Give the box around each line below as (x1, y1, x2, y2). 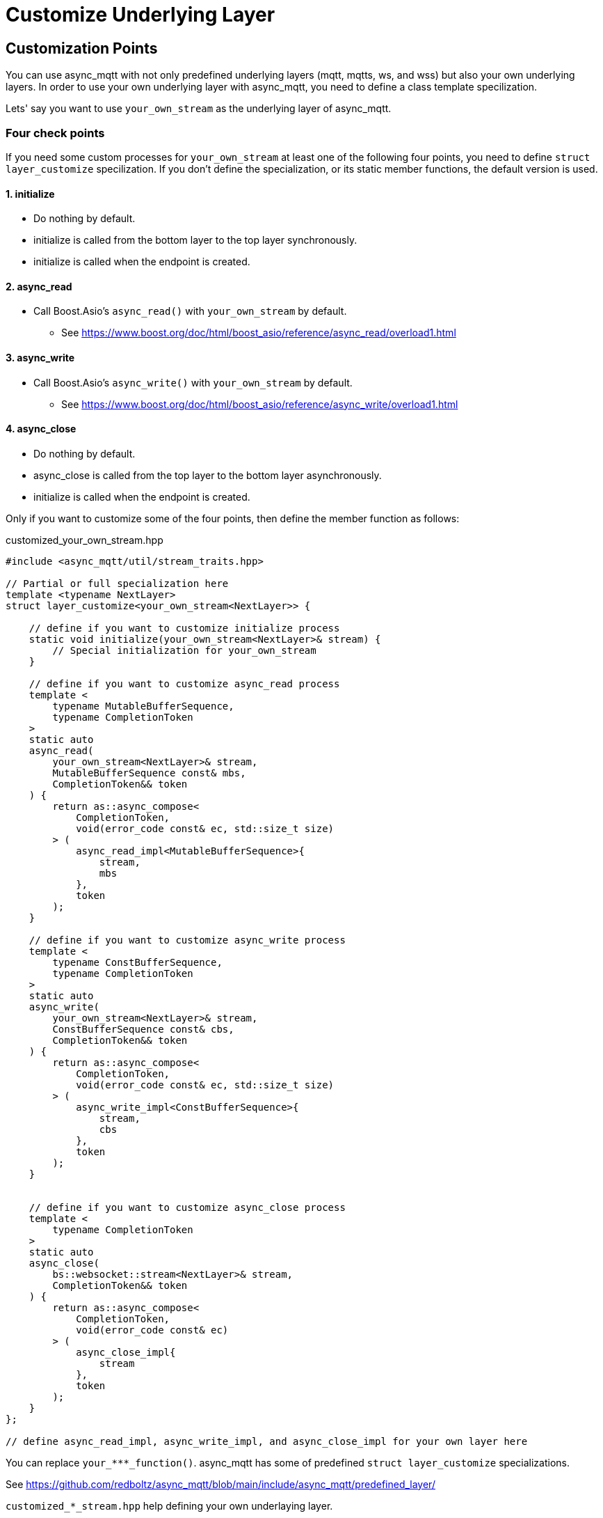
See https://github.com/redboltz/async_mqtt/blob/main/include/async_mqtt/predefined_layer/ (6, 1478, 435, 1490)
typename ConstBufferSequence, (52, 956, 223, 968)
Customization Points (6, 39, 158, 57)
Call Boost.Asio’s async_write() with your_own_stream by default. (33, 376, 353, 389)
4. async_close (6, 423, 77, 435)
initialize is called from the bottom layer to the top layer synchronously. (33, 234, 357, 247)
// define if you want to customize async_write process (29, 934, 346, 946)
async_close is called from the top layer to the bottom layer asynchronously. (33, 469, 382, 481)
